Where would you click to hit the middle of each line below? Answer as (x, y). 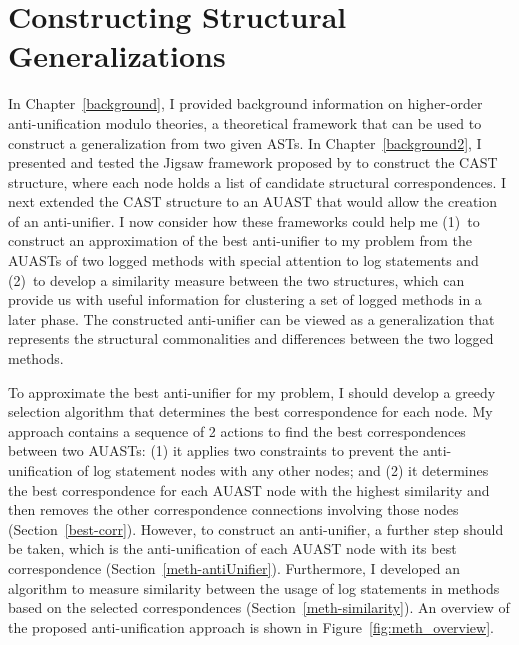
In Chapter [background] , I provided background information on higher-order (245, 103)
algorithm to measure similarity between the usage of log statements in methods (254, 587)
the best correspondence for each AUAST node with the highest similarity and (249, 489)
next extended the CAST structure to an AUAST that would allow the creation (253, 201)
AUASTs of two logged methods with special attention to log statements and (243, 260)
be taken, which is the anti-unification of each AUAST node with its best (232, 548)
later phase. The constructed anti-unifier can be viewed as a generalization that (251, 318)
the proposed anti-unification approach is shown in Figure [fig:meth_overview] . (251, 626)
